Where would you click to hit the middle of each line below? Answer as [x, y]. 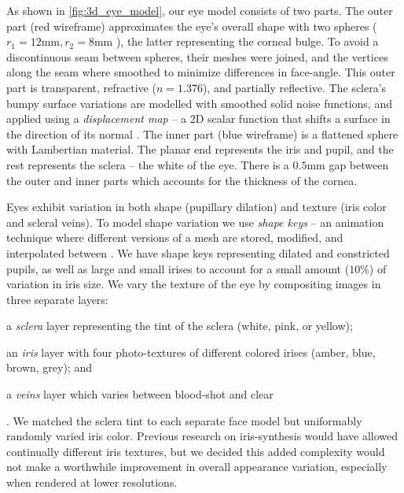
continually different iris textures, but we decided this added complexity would [196, 451]
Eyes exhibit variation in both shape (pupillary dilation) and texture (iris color [196, 207]
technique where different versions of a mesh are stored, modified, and [175, 237]
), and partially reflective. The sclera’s [294, 87]
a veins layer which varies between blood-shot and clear [140, 394]
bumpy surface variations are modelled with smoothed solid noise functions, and [199, 103]
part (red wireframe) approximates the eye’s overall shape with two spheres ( [192, 26]
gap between [359, 164]
